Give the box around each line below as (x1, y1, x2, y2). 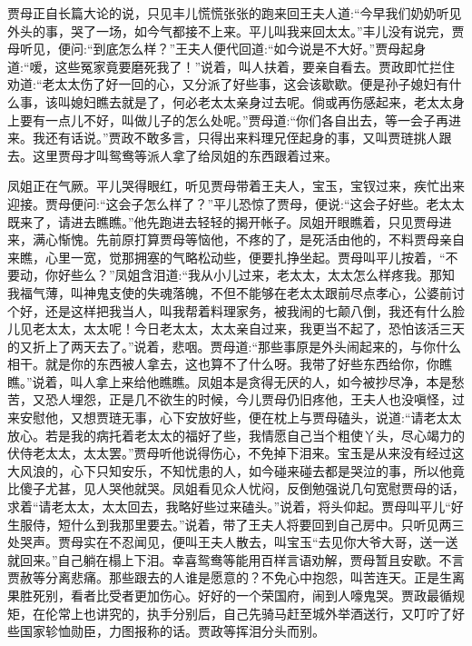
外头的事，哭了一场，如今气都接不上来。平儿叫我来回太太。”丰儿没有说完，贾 (7, 21, 465, 40)
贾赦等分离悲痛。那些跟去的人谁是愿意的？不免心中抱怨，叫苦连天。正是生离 (7, 568, 465, 587)
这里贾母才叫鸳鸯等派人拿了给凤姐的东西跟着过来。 (32, 145, 338, 164)
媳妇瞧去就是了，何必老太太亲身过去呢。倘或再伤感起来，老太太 (70, 92, 452, 111)
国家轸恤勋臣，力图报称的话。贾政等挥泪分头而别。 (19, 621, 325, 641)
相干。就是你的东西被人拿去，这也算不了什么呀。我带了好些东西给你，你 (7, 354, 439, 373)
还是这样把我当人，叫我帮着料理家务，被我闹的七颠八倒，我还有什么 (44, 301, 452, 320)
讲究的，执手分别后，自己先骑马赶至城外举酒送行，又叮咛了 (95, 603, 452, 622)
